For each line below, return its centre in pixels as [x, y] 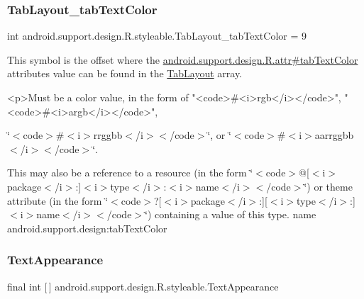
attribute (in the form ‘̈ [58, 200]
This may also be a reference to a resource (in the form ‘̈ [130, 173]
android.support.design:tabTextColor [87, 228]
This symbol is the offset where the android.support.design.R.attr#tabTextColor [183, 59]
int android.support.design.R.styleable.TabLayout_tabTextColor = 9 [157, 36]
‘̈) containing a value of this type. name [231, 214]
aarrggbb [334, 135]
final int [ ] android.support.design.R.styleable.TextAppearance [143, 286]
